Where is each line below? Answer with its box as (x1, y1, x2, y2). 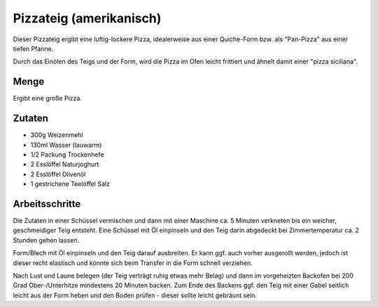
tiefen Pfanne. (13, 44, 54, 52)
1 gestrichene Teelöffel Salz (30, 180, 110, 188)
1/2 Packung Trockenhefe (30, 150, 104, 159)
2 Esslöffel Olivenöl (30, 170, 86, 178)
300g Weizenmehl (30, 131, 83, 139)
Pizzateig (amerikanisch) (13, 10, 162, 26)
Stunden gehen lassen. (13, 236, 80, 244)
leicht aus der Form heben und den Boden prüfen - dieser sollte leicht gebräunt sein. (13, 291, 258, 299)
